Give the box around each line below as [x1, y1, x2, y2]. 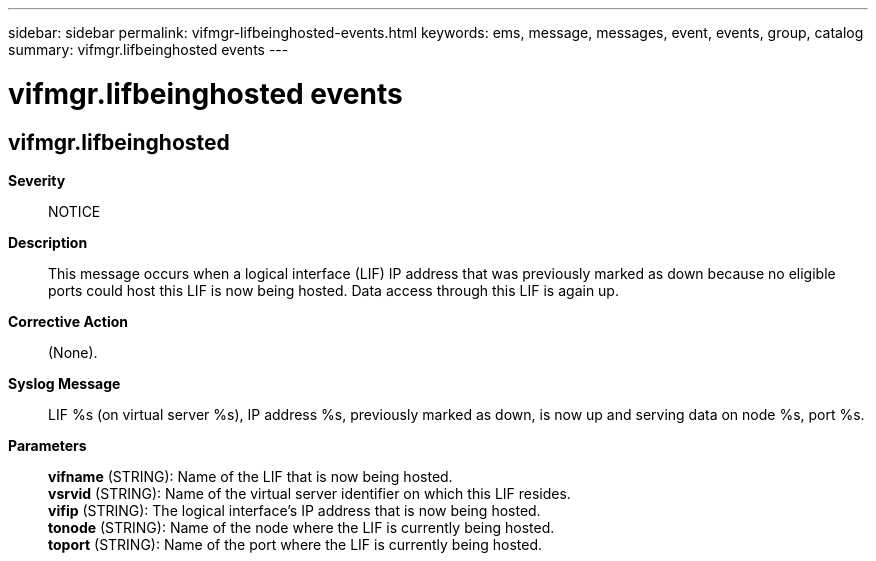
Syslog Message [8, 374, 121, 392]
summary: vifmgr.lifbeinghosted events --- [8, 41, 289, 58]
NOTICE [48, 202, 101, 220]
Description [8, 233, 88, 251]
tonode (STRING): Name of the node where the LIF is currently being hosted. [48, 518, 555, 536]
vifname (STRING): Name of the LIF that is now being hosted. [48, 467, 453, 485]
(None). [48, 343, 98, 361]
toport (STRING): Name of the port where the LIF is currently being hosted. [48, 535, 543, 553]
